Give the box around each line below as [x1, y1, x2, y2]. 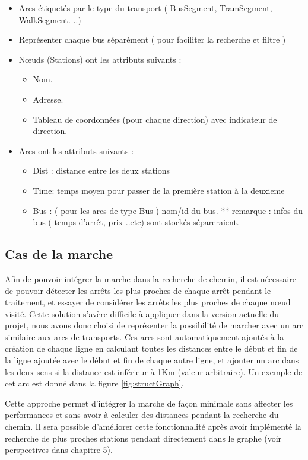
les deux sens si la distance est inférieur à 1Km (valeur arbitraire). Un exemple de [5, 365, 303, 378]
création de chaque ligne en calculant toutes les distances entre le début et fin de [5, 342, 298, 354]
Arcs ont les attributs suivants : [18, 144, 134, 156]
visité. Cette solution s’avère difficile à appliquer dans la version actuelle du [5, 307, 280, 320]
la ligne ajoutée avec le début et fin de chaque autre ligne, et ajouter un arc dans [5, 354, 299, 366]
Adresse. [33, 92, 63, 105]
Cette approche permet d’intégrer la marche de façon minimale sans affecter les [5, 397, 293, 409]
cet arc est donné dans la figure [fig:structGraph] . [5, 377, 184, 389]
